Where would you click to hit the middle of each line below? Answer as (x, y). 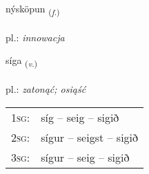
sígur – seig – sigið (85, 157)
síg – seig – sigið (80, 117)
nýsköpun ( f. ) (33, 9)
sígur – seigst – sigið (90, 137)
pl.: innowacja (35, 37)
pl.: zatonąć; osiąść (46, 89)
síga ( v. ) (22, 61)
